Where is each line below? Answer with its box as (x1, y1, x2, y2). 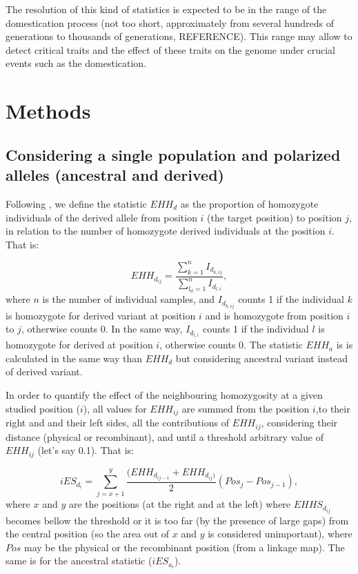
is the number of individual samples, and (42, 292, 215, 306)
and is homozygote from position (205, 308, 344, 322)
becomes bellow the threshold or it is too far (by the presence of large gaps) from (6, 513, 349, 527)
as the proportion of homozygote (180, 196, 319, 210)
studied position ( (6, 401, 80, 415)
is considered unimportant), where (208, 526, 352, 541)
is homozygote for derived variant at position (6, 308, 196, 322)
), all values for (83, 401, 147, 415)
